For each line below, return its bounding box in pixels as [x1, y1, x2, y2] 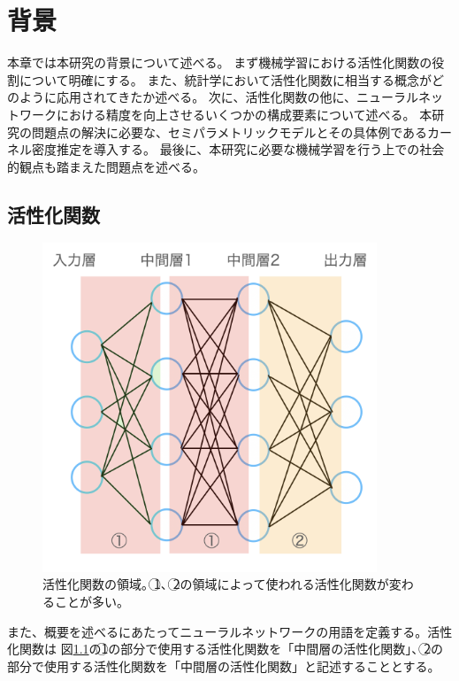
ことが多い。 [54, 592, 129, 610]
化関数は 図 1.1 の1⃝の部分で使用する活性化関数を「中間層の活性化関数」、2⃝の [7, 639, 444, 658]
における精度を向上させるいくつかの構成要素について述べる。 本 [56, 104, 432, 123]
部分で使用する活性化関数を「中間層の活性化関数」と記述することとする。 [7, 656, 440, 675]
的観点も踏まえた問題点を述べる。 [7, 157, 205, 175]
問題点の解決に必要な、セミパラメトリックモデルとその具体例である [31, 122, 428, 141]
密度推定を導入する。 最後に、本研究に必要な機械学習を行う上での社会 [31, 140, 445, 159]
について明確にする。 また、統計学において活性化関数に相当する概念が [19, 70, 432, 89]
